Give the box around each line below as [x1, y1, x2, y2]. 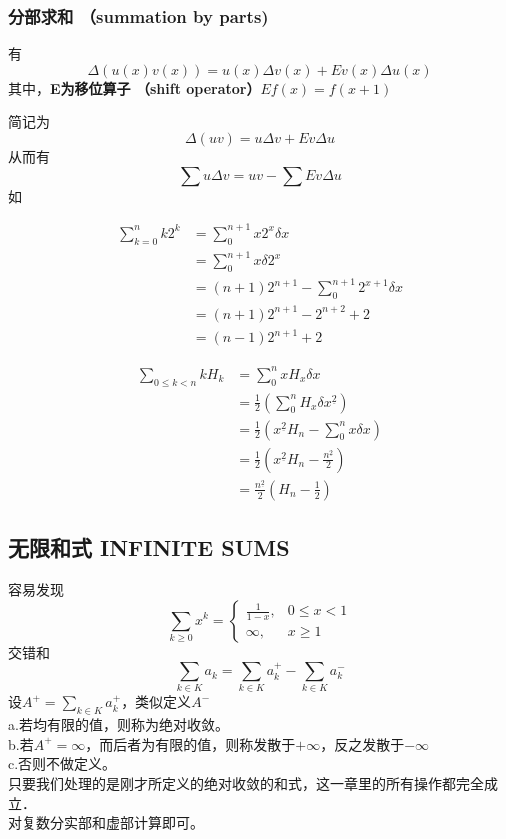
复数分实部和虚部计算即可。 [21, 812, 204, 833]
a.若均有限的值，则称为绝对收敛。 [8, 714, 229, 735]
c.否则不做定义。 [8, 753, 117, 774]
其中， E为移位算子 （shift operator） [8, 77, 261, 98]
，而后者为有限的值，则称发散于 [85, 733, 296, 754]
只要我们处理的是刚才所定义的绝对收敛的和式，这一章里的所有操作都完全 [8, 773, 484, 794]
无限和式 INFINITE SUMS [8, 532, 290, 563]
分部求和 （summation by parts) [8, 3, 269, 28]
